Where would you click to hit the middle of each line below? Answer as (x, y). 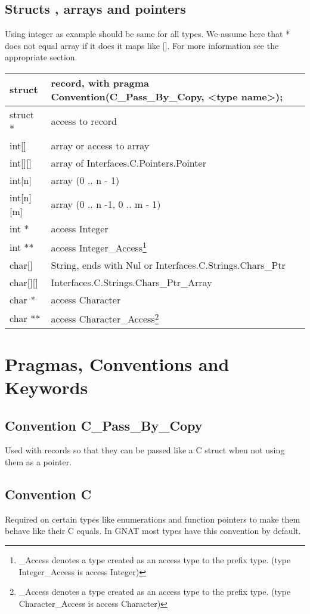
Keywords (46, 387)
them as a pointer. (38, 462)
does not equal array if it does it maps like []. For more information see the (142, 45)
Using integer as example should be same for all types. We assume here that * (148, 34)
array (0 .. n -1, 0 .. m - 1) (106, 204)
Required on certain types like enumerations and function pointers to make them (153, 519)
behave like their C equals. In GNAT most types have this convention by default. (153, 531)
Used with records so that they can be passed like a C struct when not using (145, 450)
